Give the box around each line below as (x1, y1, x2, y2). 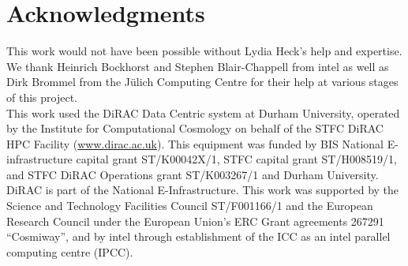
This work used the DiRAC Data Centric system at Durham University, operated (6, 104, 400, 121)
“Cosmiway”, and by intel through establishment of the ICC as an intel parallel (6, 228, 391, 245)
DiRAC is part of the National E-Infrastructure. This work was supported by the (6, 182, 399, 198)
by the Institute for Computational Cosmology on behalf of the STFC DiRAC (6, 120, 384, 137)
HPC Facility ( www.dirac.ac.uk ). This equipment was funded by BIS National (6, 135, 384, 152)
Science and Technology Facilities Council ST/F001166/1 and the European (6, 197, 373, 214)
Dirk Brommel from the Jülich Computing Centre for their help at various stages (6, 73, 399, 90)
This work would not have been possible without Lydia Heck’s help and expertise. (6, 43, 402, 59)
